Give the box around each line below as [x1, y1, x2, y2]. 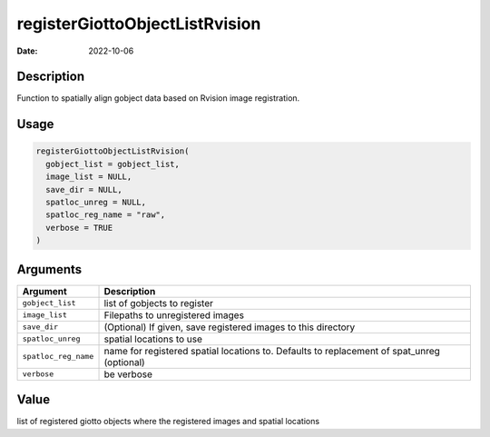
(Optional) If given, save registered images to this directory [103, 321, 356, 333]
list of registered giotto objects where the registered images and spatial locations [16, 416, 320, 427]
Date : [16, 45, 38, 56]
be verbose [103, 368, 153, 381]
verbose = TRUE [45, 223, 113, 233]
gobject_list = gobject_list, [45, 159, 181, 169]
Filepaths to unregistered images [103, 309, 245, 322]
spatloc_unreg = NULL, [45, 197, 147, 208]
